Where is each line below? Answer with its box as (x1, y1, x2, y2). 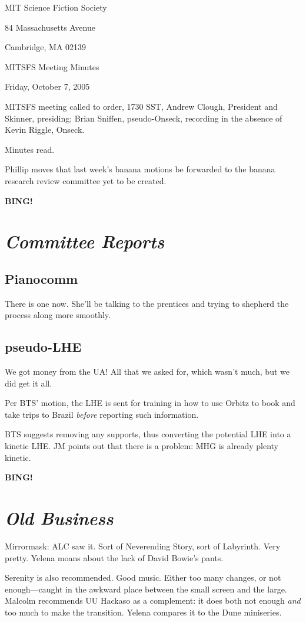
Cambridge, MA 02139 (5, 41, 87, 53)
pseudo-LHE (5, 338, 82, 356)
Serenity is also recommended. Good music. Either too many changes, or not (5, 571, 281, 584)
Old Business (5, 506, 114, 531)
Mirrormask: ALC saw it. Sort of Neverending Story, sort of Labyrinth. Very (5, 539, 281, 552)
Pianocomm (5, 269, 78, 287)
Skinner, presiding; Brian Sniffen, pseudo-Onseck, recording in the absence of (5, 112, 282, 124)
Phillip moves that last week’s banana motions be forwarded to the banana (5, 163, 275, 175)
